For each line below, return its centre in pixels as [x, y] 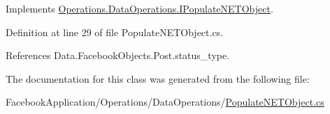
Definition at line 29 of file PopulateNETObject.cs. [115, 32]
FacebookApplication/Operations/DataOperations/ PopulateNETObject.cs [165, 102]
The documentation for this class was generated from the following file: [158, 78]
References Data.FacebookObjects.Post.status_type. [118, 55]
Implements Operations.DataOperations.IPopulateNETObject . [139, 8]
